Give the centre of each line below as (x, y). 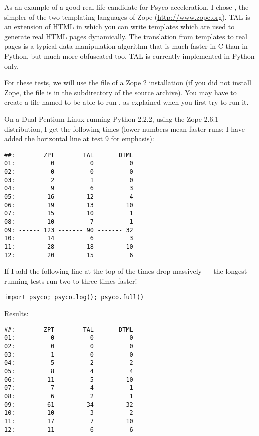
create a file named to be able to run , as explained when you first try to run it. (126, 102)
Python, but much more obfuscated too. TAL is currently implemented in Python (129, 55)
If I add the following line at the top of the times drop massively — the (114, 271)
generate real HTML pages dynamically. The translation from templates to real (126, 36)
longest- (237, 271)
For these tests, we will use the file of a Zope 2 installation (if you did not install (128, 83)
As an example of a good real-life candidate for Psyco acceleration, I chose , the (126, 7)
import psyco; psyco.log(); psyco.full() (74, 297)
